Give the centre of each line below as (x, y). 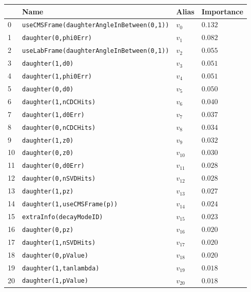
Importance (222, 11)
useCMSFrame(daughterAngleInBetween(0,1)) (96, 25)
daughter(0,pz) (48, 230)
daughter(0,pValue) (55, 255)
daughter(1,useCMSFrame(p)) (70, 205)
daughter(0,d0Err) (53, 166)
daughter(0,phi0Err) (57, 38)
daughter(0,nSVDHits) (59, 179)
